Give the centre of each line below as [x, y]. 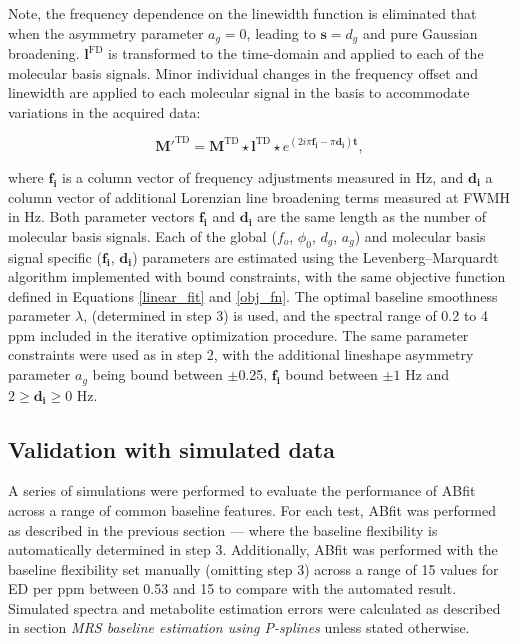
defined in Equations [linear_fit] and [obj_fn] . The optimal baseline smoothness [253, 295]
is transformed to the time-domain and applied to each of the [296, 53]
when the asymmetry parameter [106, 32]
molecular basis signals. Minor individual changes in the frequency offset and [243, 72]
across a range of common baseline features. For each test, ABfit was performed [252, 509]
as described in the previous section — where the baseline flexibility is [223, 529]
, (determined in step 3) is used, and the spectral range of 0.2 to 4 [285, 315]
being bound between [157, 374]
